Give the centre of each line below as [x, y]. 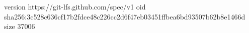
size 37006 [20, 26]
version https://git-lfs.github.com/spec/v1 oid [75, 6]
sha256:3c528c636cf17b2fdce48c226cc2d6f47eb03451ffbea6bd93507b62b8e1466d [125, 16]
